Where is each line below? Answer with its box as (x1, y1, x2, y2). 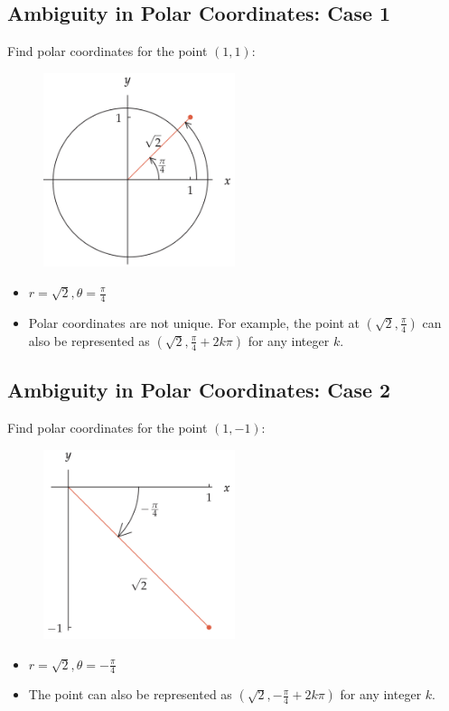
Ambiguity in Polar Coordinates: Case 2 (7, 376, 391, 404)
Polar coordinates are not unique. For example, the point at (28, 313, 360, 332)
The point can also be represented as (28, 685, 232, 704)
